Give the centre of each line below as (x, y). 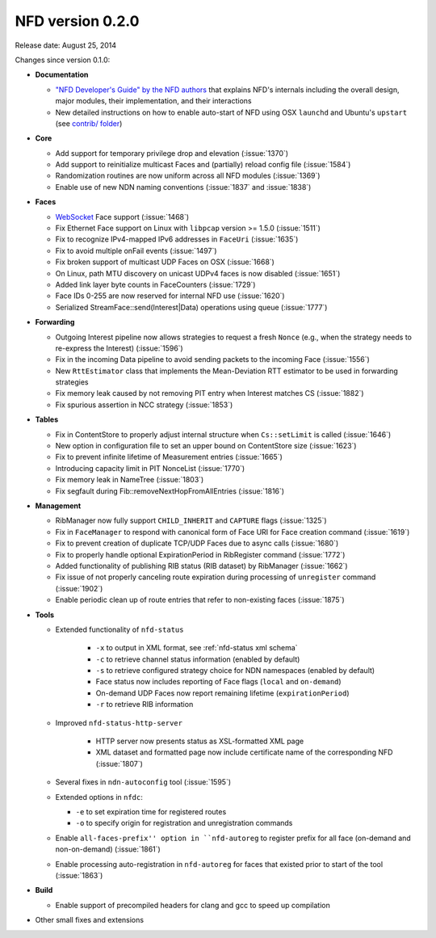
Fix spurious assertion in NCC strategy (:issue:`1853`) (144, 405)
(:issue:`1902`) (79, 588)
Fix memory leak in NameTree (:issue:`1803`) (130, 480)
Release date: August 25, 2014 (66, 45)
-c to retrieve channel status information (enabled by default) (198, 659)
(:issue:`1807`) (119, 763)
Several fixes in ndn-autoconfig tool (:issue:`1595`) (143, 782)
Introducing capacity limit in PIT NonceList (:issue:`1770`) (150, 468)
